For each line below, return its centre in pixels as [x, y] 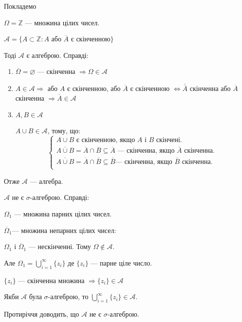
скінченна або [210, 88]
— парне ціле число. [121, 262]
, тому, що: [64, 131]
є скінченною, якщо [106, 140]
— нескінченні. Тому [60, 246]
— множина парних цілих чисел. [63, 214]
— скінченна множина [51, 280]
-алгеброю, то [68, 296]
